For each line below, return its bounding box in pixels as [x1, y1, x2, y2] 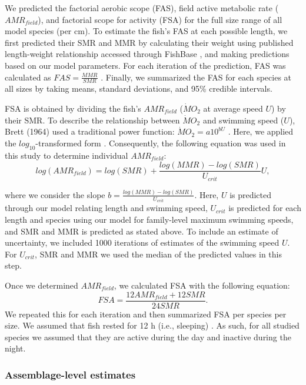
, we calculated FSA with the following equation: [114, 279, 290, 292]
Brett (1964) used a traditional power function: [5, 125, 175, 138]
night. [5, 342, 26, 354]
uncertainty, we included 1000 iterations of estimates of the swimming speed [5, 236, 280, 249]
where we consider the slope [5, 188, 105, 200]
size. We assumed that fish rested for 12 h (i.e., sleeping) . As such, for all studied [5, 319, 300, 332]
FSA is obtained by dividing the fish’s [5, 102, 141, 114]
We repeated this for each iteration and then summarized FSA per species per [5, 307, 287, 320]
